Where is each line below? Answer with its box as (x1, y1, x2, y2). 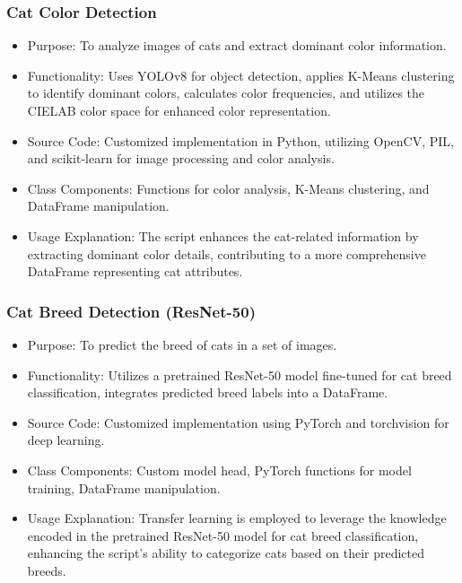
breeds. (27, 561, 66, 579)
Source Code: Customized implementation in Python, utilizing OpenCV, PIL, (27, 131, 454, 150)
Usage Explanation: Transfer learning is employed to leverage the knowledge (27, 509, 447, 527)
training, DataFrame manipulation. (27, 478, 221, 497)
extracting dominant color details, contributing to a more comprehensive (27, 244, 426, 263)
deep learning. (27, 431, 105, 449)
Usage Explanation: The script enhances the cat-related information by (27, 226, 419, 245)
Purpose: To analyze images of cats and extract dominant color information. (27, 36, 447, 55)
